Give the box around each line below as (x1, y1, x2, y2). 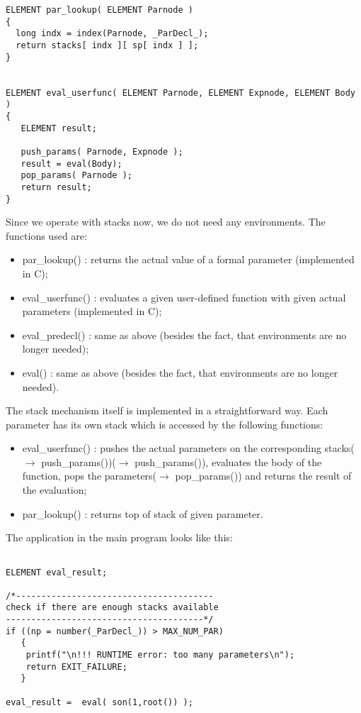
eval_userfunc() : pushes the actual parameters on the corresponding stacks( (22, 441, 355, 455)
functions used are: (6, 228, 87, 243)
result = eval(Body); (21, 158, 122, 169)
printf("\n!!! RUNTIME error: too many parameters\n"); (25, 650, 295, 661)
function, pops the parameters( (22, 468, 157, 483)
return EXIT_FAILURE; (25, 661, 127, 672)
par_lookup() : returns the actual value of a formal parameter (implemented (22, 252, 355, 267)
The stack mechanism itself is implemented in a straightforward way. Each (6, 403, 328, 418)
